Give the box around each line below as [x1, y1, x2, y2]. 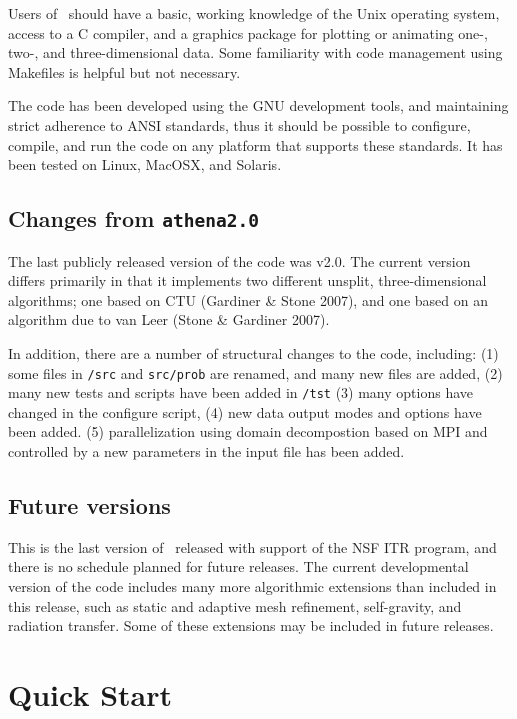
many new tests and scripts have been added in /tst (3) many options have [8, 382, 473, 403]
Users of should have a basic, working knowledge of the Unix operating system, [8, 3, 500, 23]
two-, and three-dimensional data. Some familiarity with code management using [8, 42, 503, 63]
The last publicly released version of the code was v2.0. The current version [8, 250, 471, 271]
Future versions [8, 489, 171, 520]
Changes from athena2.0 [8, 203, 259, 234]
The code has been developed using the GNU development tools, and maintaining [8, 95, 509, 116]
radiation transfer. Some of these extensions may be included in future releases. [8, 615, 494, 636]
